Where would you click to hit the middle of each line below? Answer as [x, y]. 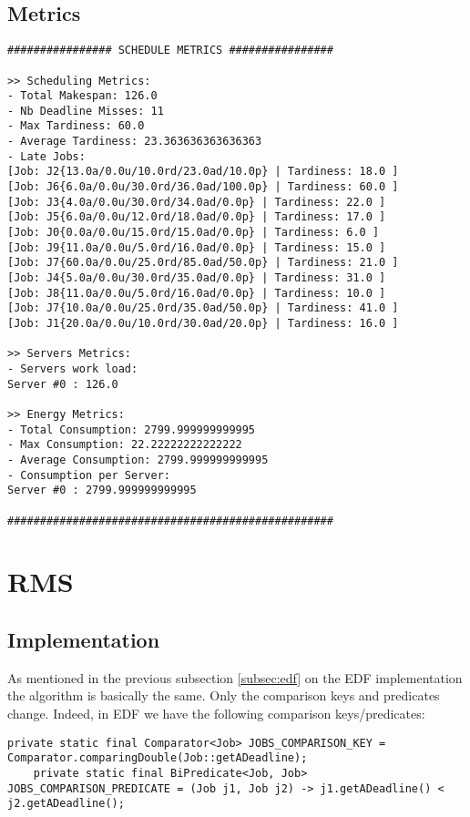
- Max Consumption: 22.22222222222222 [125, 445]
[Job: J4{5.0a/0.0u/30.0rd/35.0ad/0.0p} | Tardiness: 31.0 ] [197, 278]
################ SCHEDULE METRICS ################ [170, 51]
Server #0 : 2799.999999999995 [102, 490]
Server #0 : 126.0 [63, 384]
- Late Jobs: [46, 156]
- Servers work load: [73, 368]
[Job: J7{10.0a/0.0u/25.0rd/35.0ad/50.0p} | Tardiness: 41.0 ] [203, 308]
